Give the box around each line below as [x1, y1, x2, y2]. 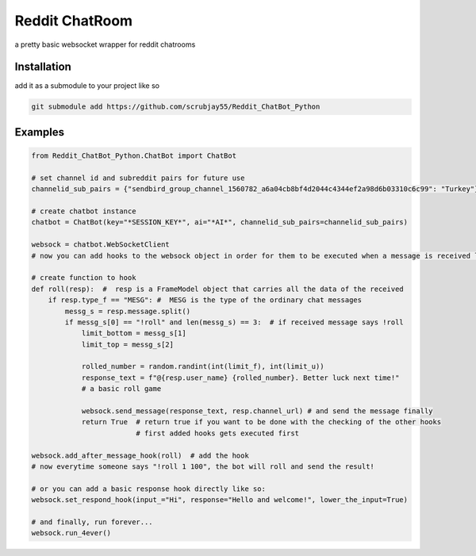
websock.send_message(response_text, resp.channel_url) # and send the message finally [81, 407, 433, 416]
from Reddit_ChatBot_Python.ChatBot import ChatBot [31, 151, 237, 160]
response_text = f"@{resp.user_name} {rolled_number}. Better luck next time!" [81, 373, 400, 382]
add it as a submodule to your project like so [14, 81, 160, 90]
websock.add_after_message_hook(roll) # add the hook [31, 451, 249, 460]
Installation [14, 60, 71, 74]
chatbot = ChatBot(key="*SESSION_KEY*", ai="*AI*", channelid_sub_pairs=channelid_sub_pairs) [31, 218, 409, 227]
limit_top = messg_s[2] [81, 339, 175, 349]
